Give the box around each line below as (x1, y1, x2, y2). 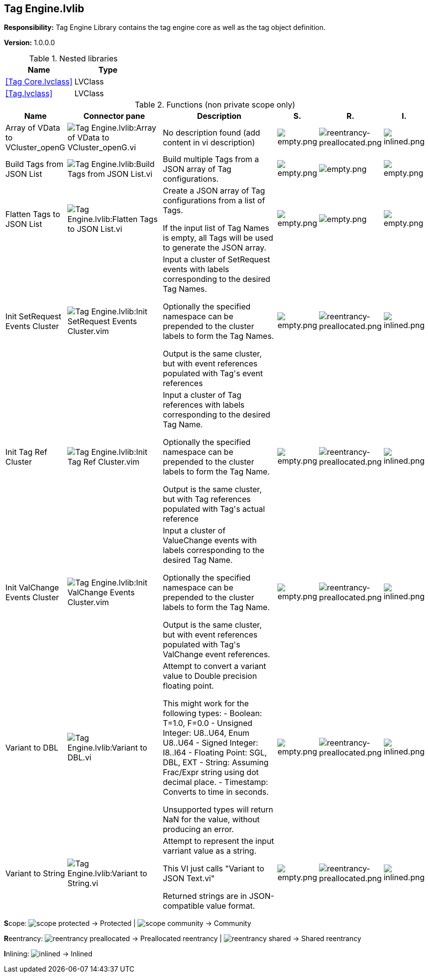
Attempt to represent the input (162, 836, 274, 846)
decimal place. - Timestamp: (162, 777, 268, 787)
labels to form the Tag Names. (162, 331, 274, 341)
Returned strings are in (162, 891, 247, 901)
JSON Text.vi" (162, 873, 215, 884)
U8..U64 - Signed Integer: (162, 738, 258, 748)
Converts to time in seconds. (162, 787, 269, 797)
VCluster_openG (5, 142, 65, 153)
